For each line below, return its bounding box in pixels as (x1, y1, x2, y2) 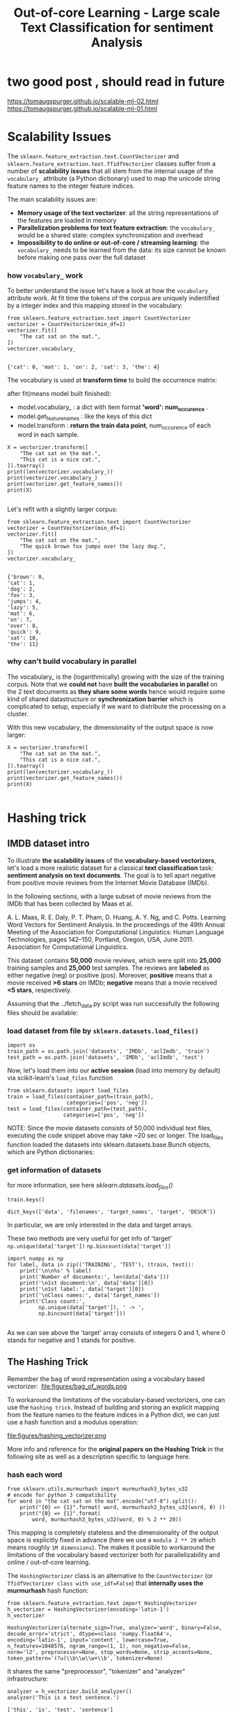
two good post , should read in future (7, 74, 225, 90)
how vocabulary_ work (7, 270, 83, 280)
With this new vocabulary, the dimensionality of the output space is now (7, 723, 214, 731)
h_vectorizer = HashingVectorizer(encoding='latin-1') (7, 1606, 170, 1613)
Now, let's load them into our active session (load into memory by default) (7, 1066, 221, 1075)
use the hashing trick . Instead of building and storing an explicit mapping (7, 1403, 220, 1411)
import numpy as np (7, 1255, 64, 1262)
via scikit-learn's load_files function (7, 1073, 113, 1082)
